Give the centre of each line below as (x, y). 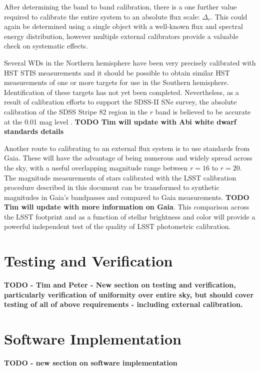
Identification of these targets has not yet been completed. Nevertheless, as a (121, 92)
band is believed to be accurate (203, 111)
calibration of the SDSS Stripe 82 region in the (76, 111)
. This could (229, 16)
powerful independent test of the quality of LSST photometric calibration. (117, 226)
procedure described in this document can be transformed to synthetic (112, 187)
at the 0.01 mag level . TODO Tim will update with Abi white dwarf (120, 121)
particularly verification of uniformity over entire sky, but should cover (129, 294)
